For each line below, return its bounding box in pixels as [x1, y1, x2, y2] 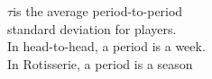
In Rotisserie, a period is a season [7, 54, 193, 73]
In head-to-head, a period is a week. [7, 37, 206, 56]
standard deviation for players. [7, 19, 177, 38]
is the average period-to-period [13, 2, 183, 20]
